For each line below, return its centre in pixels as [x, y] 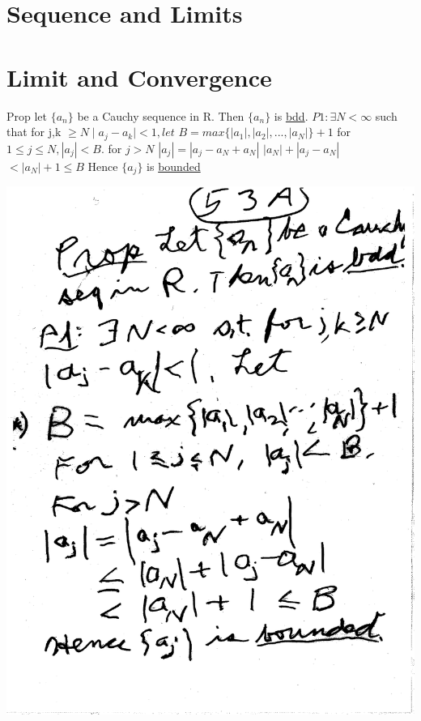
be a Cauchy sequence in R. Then [161, 115]
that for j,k [34, 132]
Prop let [27, 115]
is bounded [174, 166]
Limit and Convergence [139, 77]
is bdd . [291, 115]
